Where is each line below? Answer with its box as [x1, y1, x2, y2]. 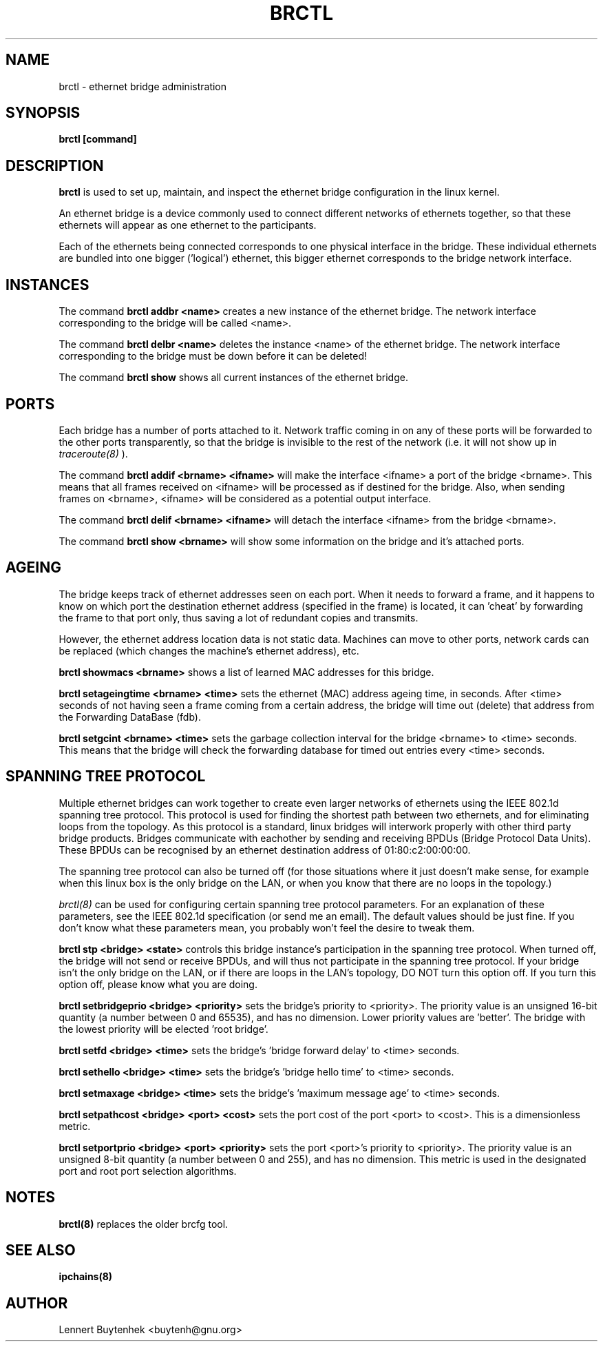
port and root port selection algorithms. [59, 1164, 237, 1177]
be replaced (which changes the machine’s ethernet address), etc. [59, 644, 359, 657]
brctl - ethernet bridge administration [59, 80, 227, 92]
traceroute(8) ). [59, 447, 128, 460]
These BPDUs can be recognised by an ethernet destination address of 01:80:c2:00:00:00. [59, 843, 471, 856]
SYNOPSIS [6, 104, 81, 122]
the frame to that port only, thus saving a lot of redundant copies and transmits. [59, 611, 419, 624]
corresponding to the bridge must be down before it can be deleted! [59, 350, 368, 362]
